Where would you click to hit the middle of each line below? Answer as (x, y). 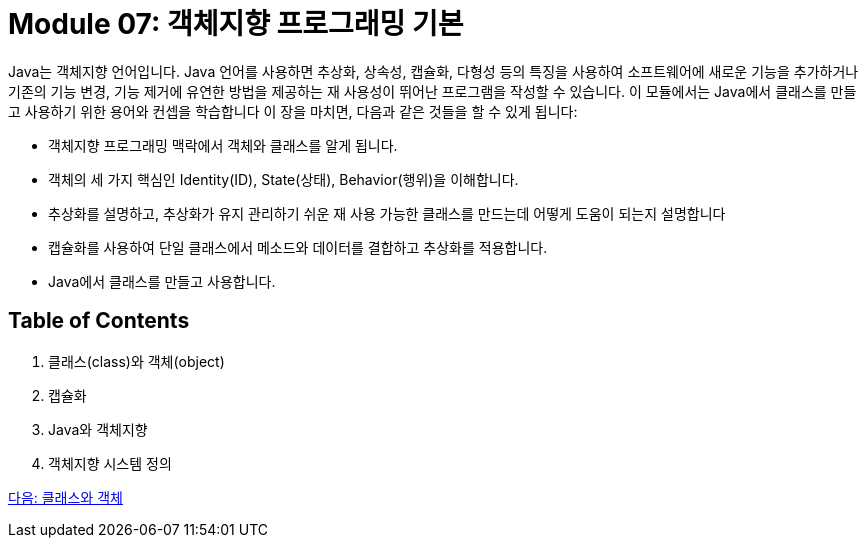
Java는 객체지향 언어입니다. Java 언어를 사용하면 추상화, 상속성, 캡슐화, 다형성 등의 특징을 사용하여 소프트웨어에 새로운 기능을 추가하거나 (433, 71)
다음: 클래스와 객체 (65, 497)
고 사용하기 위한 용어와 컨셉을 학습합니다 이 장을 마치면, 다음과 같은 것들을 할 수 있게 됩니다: (293, 111)
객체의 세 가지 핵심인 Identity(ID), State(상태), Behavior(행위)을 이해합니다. (283, 179)
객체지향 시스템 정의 (110, 463)
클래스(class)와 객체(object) (136, 361)
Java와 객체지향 (98, 429)
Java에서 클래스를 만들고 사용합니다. (162, 281)
